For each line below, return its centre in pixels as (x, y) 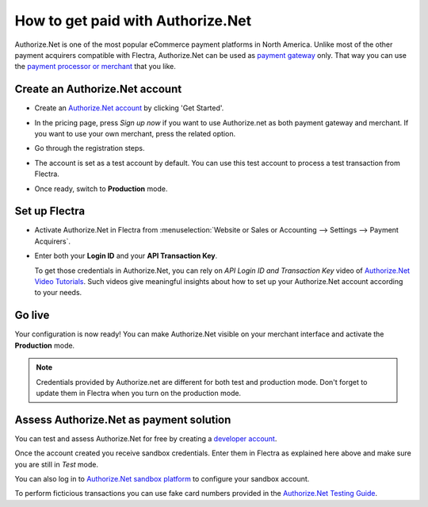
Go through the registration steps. (90, 148)
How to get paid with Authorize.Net (133, 21)
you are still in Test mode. (57, 464)
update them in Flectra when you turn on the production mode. (139, 393)
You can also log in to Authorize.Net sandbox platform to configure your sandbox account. (162, 478)
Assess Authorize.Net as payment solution (123, 419)
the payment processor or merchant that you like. (95, 67)
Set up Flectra (50, 211)
